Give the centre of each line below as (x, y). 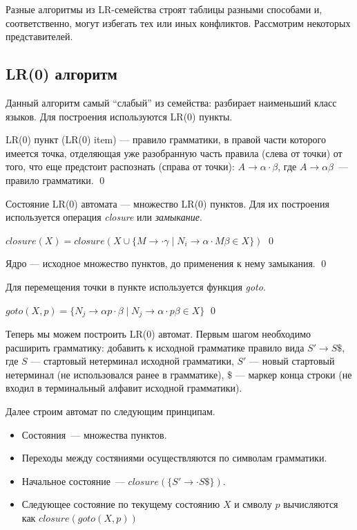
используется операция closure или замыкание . (104, 217)
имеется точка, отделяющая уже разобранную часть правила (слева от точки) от (174, 153)
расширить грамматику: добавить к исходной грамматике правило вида (155, 347)
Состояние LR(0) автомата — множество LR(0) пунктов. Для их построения (167, 203)
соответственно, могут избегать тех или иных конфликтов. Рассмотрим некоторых (178, 22)
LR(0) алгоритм (61, 74)
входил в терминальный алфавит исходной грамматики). (124, 388)
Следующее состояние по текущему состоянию (121, 504)
